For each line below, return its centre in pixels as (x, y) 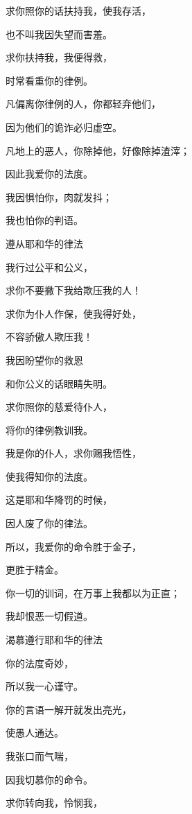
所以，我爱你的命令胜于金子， (73, 546)
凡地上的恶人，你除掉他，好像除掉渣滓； (98, 150)
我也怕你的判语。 (44, 220)
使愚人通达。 (35, 733)
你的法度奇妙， (40, 663)
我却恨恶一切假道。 (49, 616)
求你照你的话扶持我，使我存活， (78, 10)
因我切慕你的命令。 (49, 779)
